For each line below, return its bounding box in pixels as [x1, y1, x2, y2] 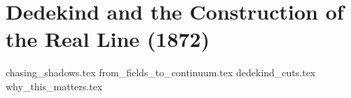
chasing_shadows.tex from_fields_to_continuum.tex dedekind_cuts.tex [6, 65, 316, 80]
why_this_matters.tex [6, 78, 103, 93]
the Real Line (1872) [6, 24, 210, 53]
